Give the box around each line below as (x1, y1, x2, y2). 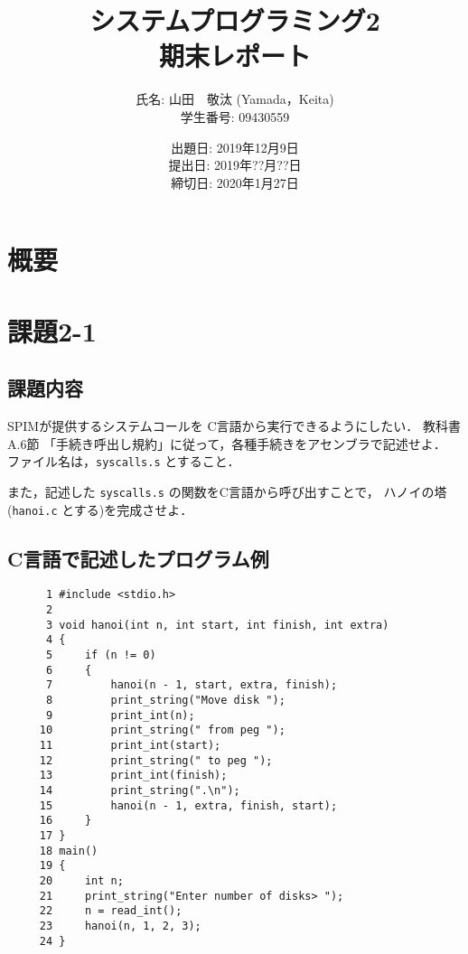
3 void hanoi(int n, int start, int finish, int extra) (45, 618, 389, 631)
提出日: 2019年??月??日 (168, 155, 302, 174)
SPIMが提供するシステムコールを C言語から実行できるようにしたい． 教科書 (7, 416, 461, 435)
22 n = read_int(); (39, 904, 183, 918)
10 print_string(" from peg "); (39, 724, 285, 737)
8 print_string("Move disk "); (45, 694, 285, 706)
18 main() (39, 844, 98, 857)
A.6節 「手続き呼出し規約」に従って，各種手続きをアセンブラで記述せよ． (7, 434, 446, 453)
